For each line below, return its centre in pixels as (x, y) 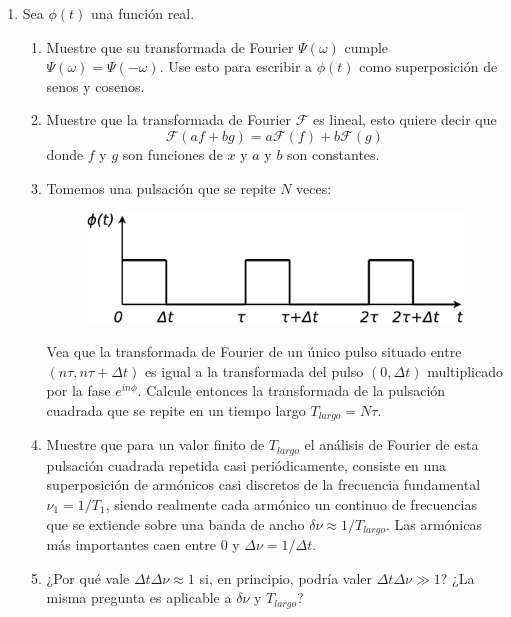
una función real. (143, 13)
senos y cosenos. (95, 85)
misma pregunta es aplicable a (139, 597)
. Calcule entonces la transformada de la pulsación (291, 390)
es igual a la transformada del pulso (254, 370)
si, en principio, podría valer (286, 577)
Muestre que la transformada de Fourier (168, 119)
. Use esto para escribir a (236, 66)
